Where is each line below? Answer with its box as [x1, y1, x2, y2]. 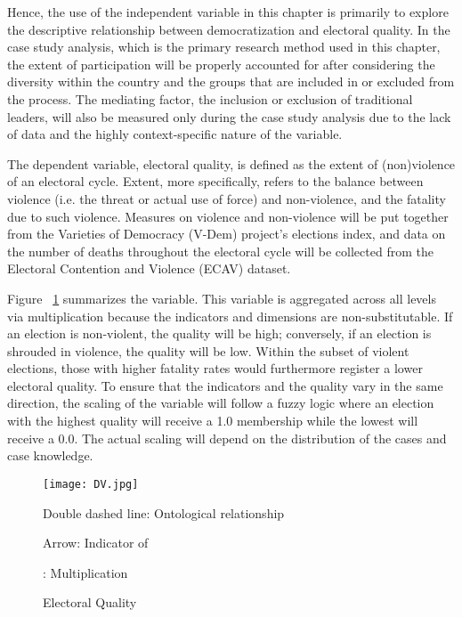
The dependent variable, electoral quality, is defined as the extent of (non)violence [7, 154, 456, 173]
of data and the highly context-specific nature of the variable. [7, 125, 343, 143]
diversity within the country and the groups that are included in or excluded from [7, 72, 455, 91]
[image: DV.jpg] [43, 477, 139, 491]
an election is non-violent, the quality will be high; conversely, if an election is [7, 324, 432, 343]
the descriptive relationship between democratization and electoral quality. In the [7, 20, 450, 38]
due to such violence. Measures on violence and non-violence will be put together [7, 207, 449, 225]
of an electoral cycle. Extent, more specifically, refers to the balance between [7, 172, 424, 191]
